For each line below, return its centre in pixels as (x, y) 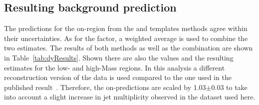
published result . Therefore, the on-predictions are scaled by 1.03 (105, 87)
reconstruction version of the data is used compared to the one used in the (118, 77)
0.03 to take (229, 87)
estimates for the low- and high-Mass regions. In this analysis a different (115, 67)
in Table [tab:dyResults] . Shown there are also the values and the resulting (119, 57)
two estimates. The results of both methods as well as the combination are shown (129, 48)
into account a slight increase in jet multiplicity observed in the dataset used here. (130, 97)
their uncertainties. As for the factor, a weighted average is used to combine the (126, 38)
